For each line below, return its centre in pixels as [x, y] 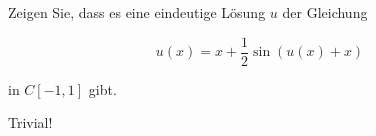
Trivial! [30, 122]
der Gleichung [325, 12]
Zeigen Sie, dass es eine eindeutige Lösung [137, 12]
